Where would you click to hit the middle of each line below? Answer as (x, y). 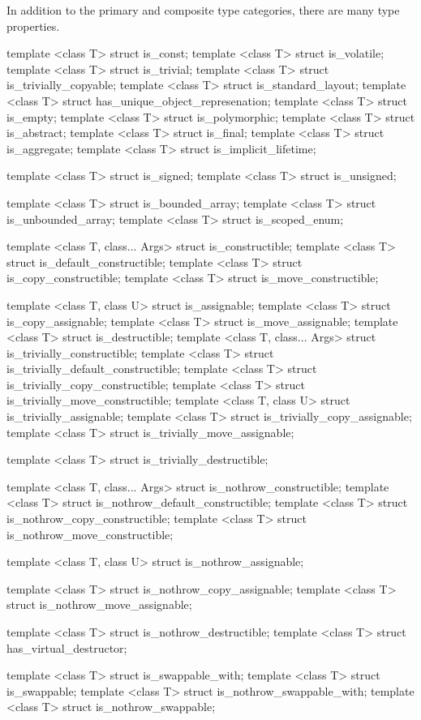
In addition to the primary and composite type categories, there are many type (203, 10)
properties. (33, 26)
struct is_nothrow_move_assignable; (99, 604)
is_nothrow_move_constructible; (90, 534)
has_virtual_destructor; (67, 647)
